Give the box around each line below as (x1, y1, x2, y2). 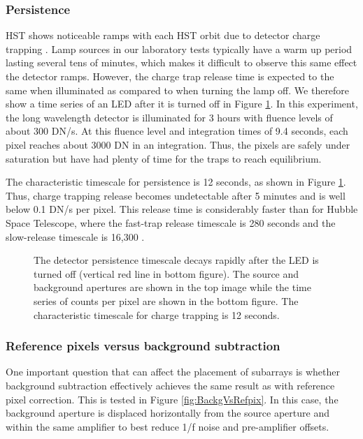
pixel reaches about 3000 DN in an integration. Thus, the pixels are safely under (6, 137, 350, 151)
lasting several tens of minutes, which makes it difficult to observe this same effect (6, 55, 357, 70)
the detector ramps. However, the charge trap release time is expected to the (6, 69, 334, 83)
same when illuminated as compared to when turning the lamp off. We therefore (6, 82, 350, 97)
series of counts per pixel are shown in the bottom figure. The (34, 293, 299, 308)
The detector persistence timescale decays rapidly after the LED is (34, 253, 319, 267)
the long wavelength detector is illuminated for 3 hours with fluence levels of (6, 110, 333, 124)
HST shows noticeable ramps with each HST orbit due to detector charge (6, 28, 320, 43)
